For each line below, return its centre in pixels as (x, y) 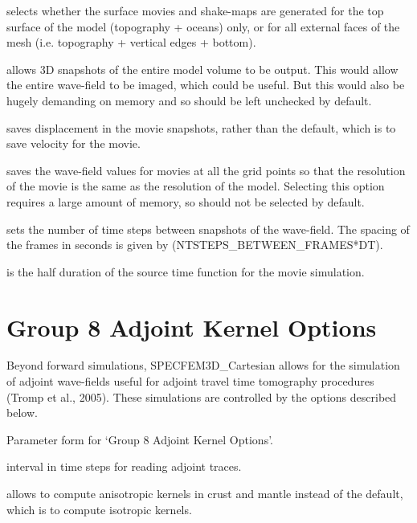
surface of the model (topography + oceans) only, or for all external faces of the (203, 26)
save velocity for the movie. (74, 143)
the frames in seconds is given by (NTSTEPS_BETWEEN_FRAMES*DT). (195, 245)
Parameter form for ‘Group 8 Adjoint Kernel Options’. (140, 439)
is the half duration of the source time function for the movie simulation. (186, 271)
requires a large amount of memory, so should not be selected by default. (186, 201)
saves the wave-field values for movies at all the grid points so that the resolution (206, 170)
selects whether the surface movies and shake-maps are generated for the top (195, 10)
